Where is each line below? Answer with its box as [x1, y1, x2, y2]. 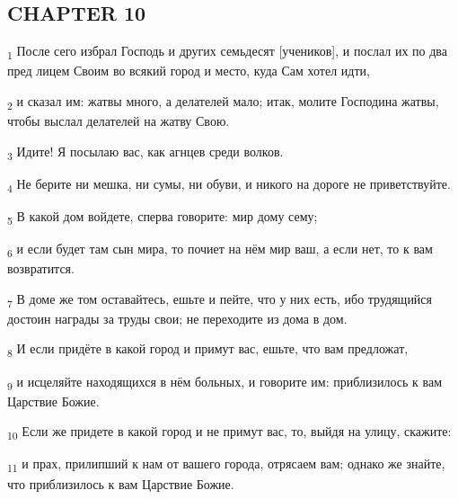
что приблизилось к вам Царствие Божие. [7, 474, 234, 493]
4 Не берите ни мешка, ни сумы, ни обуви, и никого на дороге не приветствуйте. [7, 174, 451, 195]
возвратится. [7, 259, 75, 278]
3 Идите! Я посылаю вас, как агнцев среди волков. [7, 141, 284, 163]
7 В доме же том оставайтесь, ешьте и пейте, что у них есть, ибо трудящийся [7, 289, 433, 310]
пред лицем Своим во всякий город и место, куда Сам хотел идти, [7, 61, 370, 80]
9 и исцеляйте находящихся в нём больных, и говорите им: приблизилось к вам [7, 371, 443, 393]
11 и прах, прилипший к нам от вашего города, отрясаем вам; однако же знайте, [7, 454, 445, 476]
